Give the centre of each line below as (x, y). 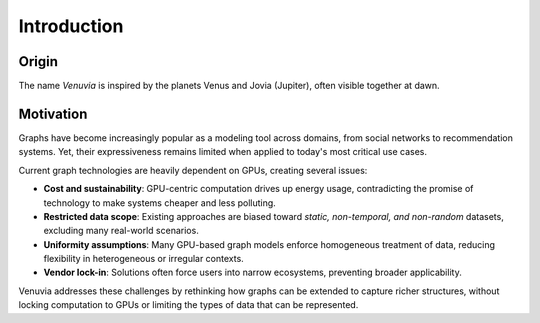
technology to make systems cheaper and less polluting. (160, 202)
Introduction (71, 26)
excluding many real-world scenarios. (121, 231)
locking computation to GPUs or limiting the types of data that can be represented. (188, 305)
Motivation (53, 113)
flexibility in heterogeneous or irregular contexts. (143, 259)
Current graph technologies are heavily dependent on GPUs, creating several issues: (193, 170)
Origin (38, 61)
